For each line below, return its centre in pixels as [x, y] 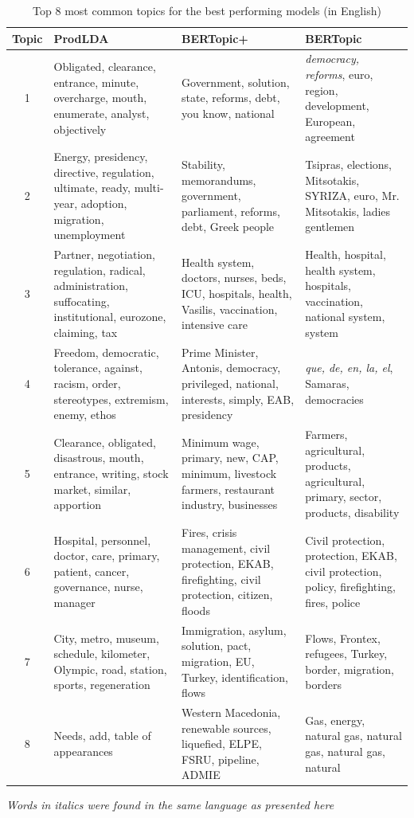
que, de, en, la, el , [349, 368]
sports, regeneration [102, 685]
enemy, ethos [85, 415]
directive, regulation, [104, 172]
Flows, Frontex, [343, 638]
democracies [334, 399]
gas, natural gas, [345, 751]
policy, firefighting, [350, 587]
